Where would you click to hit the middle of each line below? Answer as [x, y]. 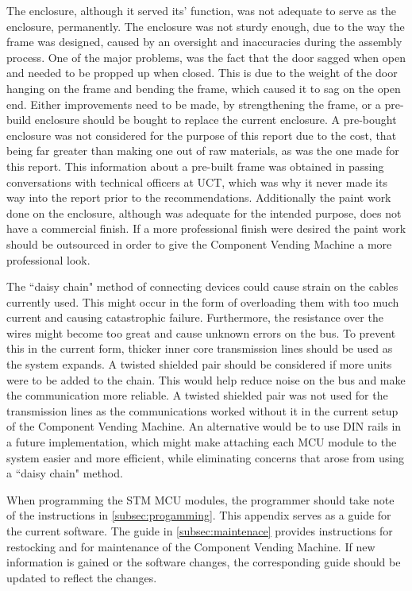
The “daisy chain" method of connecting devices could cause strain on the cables [202, 286]
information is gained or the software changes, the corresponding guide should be [204, 562]
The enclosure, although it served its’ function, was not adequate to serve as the [201, 10]
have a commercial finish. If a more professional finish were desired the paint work [206, 228]
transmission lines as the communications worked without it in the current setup [202, 410]
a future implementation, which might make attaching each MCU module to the [202, 442]
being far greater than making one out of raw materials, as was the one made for [203, 151]
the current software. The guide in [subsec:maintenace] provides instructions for [200, 531]
